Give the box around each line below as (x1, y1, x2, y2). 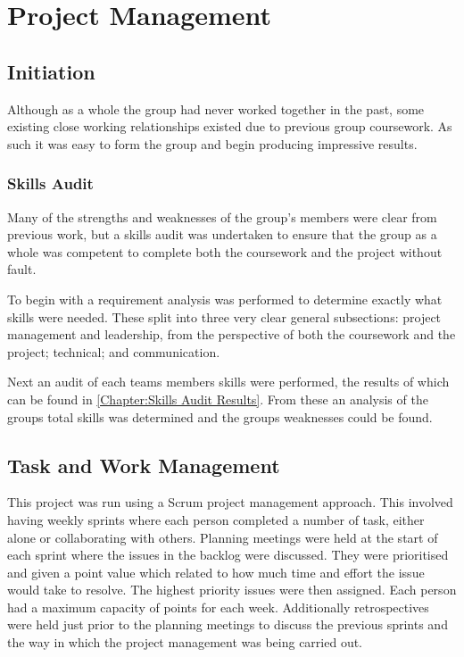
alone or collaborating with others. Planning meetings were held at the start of (7, 528, 438, 546)
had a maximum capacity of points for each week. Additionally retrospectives (7, 597, 429, 616)
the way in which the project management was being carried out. (7, 633, 363, 652)
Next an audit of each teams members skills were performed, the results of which (7, 372, 450, 391)
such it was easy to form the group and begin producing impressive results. (7, 134, 418, 153)
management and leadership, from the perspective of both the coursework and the (7, 325, 456, 344)
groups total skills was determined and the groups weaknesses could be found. (7, 407, 433, 426)
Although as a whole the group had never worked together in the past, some (7, 99, 425, 118)
